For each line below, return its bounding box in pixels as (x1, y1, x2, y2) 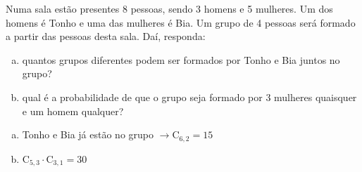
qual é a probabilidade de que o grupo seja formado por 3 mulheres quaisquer (22, 89, 357, 104)
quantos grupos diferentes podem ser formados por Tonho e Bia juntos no (22, 52, 340, 67)
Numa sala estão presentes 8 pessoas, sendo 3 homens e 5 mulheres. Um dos (6, 1, 333, 15)
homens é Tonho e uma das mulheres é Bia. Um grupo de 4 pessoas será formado (6, 15, 356, 29)
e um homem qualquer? (22, 103, 124, 118)
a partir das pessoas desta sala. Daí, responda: (6, 29, 206, 44)
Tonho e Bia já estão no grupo (22, 127, 154, 142)
